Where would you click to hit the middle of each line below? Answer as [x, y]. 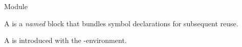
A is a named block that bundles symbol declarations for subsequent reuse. [121, 23]
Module [16, 6]
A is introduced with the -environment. [65, 40]
